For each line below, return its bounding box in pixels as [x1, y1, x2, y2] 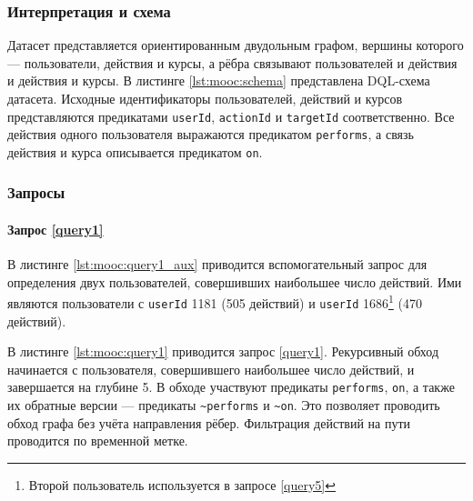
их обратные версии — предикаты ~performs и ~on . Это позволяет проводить [7, 396, 440, 415]
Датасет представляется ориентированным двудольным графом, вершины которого [7, 35, 464, 55]
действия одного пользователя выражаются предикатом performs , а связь [7, 125, 414, 144]
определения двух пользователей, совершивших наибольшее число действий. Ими [7, 272, 462, 291]
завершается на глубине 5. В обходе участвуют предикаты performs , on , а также [7, 377, 455, 396]
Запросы [7, 181, 65, 204]
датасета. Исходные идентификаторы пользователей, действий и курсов [7, 89, 403, 107]
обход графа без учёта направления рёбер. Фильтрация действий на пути [7, 413, 411, 432]
